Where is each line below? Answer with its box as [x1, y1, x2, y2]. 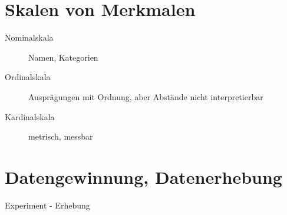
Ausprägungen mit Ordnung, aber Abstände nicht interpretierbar [28, 90, 263, 102]
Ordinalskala [5, 71, 51, 83]
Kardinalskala [5, 110, 55, 123]
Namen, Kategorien [28, 51, 98, 63]
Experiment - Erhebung [5, 199, 90, 211]
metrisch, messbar [28, 130, 93, 143]
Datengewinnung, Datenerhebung [5, 164, 282, 188]
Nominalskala [5, 31, 54, 44]
